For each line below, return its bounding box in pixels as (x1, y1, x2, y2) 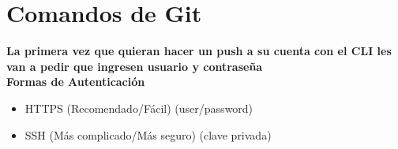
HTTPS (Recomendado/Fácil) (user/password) (24, 99, 253, 116)
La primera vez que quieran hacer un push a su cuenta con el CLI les (6, 43, 392, 59)
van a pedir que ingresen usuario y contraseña (6, 58, 263, 74)
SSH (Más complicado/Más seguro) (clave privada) (24, 126, 272, 143)
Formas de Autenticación (6, 73, 145, 90)
